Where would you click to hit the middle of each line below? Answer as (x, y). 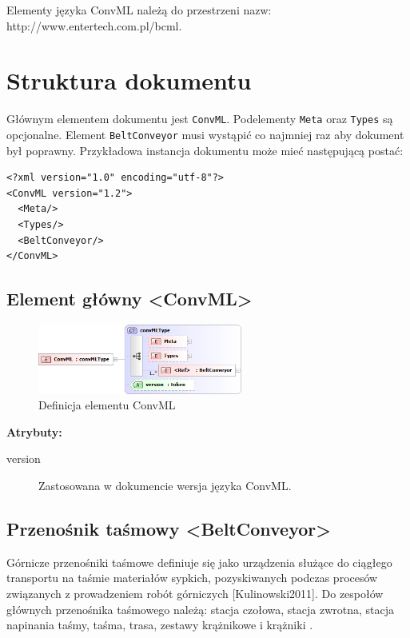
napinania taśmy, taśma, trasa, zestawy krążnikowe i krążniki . (160, 625)
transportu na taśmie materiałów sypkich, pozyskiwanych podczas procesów (192, 578)
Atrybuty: (34, 431)
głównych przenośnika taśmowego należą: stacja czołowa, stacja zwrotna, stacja (201, 609)
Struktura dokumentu (129, 80)
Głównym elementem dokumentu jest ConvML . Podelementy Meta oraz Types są (200, 119)
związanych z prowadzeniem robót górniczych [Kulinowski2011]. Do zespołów (195, 593)
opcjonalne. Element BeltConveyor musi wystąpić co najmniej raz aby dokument (205, 134)
